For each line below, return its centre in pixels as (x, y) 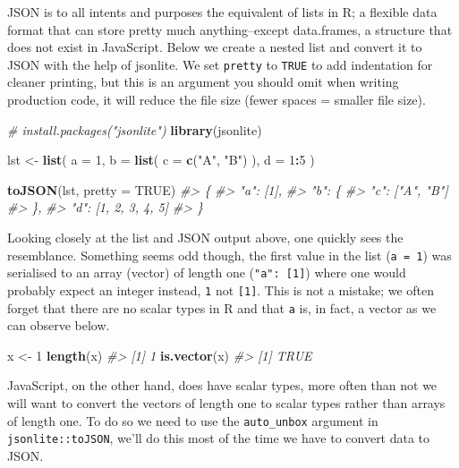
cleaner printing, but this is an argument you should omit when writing (203, 82)
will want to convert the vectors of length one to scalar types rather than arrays (226, 403)
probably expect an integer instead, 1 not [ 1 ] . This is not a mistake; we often (221, 289)
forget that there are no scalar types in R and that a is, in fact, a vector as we (222, 307)
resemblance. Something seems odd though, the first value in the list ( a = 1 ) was (229, 255)
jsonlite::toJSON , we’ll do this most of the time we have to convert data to (219, 438)
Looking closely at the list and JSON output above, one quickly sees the (205, 237)
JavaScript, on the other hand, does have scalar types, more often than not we (222, 385)
